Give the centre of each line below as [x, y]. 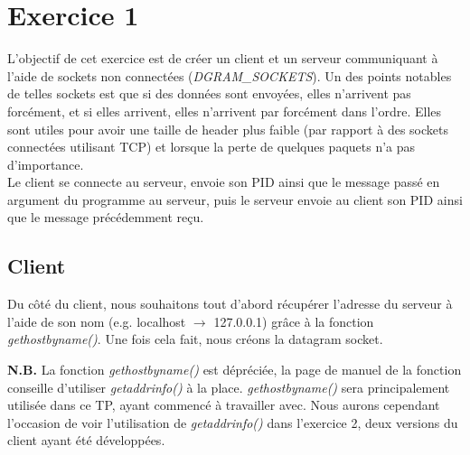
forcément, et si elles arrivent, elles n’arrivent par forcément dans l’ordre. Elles [225, 111]
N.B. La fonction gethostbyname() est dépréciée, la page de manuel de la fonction [235, 370]
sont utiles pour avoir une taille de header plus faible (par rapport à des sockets [228, 129]
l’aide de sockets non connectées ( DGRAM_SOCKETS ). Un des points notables [230, 75]
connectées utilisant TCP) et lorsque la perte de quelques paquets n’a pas [211, 147]
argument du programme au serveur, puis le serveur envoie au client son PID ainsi [235, 199]
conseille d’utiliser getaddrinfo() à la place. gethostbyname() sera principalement [229, 387]
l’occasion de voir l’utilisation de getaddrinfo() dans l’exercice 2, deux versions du [233, 422]
